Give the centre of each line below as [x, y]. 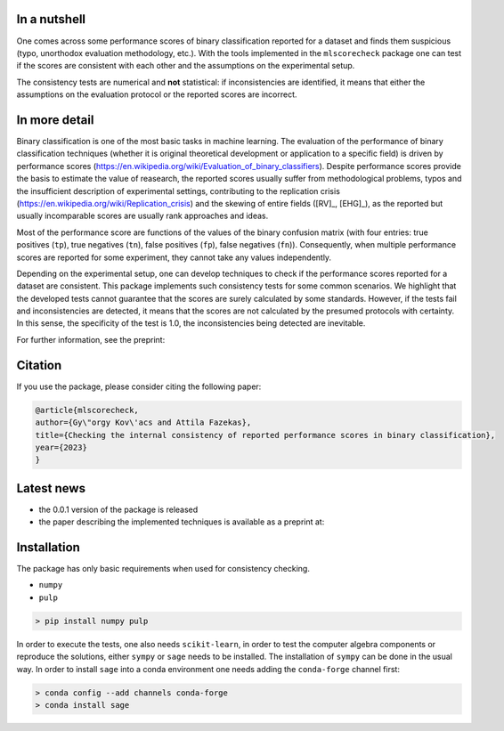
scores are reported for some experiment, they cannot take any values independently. [174, 257]
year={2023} [61, 447]
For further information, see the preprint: [91, 339]
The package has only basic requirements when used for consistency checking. [163, 569]
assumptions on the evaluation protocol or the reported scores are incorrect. [157, 94]
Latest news [51, 488]
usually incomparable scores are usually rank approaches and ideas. [142, 216]
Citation [39, 365]
